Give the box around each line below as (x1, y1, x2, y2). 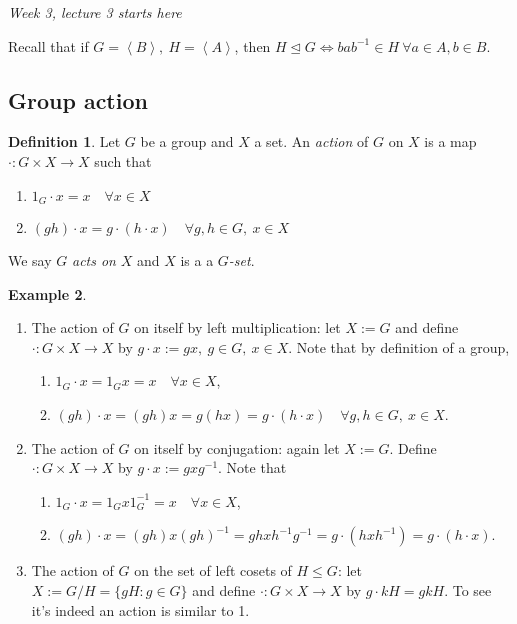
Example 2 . (8, 283, 87, 304)
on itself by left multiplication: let (134, 317, 341, 338)
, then (234, 35, 271, 56)
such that (94, 150, 152, 171)
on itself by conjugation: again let (134, 437, 340, 458)
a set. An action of (254, 131, 369, 152)
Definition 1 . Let (8, 131, 121, 152)
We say (8, 250, 52, 271)
